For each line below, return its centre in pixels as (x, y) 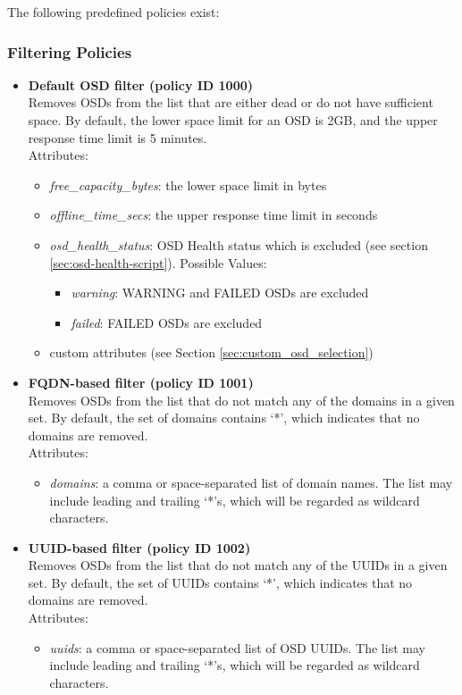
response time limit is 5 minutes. (118, 137)
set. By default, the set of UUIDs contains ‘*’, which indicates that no (220, 582)
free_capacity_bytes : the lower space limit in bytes (188, 184)
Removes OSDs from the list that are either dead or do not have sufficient (231, 102)
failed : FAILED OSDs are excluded (167, 322)
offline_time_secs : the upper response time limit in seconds (214, 215)
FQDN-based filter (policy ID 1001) (141, 382)
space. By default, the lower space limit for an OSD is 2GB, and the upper (233, 120)
